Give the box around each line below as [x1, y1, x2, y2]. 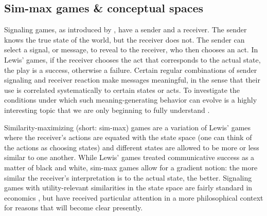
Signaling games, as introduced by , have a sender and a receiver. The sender [4, 24, 247, 35]
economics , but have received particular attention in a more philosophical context [4, 192, 263, 203]
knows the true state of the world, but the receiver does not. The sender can [4, 34, 245, 45]
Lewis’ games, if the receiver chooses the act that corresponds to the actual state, [4, 54, 261, 65]
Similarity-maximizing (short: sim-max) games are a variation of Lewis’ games [4, 122, 251, 132]
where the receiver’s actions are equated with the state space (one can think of [4, 132, 252, 143]
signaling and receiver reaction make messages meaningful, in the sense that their [4, 74, 260, 85]
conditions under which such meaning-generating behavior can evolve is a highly [4, 94, 257, 105]
